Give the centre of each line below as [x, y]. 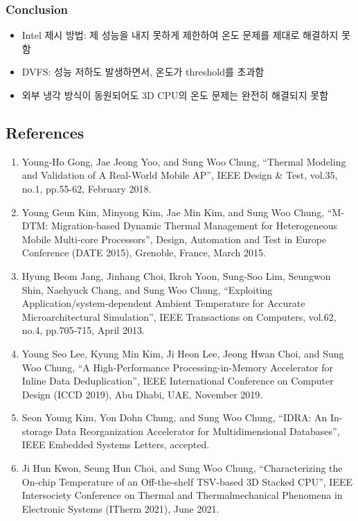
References [45, 132]
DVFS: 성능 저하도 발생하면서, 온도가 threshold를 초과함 [143, 72]
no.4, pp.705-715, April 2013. [83, 330]
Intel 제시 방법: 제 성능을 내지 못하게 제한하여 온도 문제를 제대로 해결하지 [180, 35]
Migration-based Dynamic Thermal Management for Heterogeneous [194, 226]
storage [37, 431]
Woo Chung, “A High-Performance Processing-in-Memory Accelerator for [177, 367]
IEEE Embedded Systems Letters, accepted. [116, 444]
